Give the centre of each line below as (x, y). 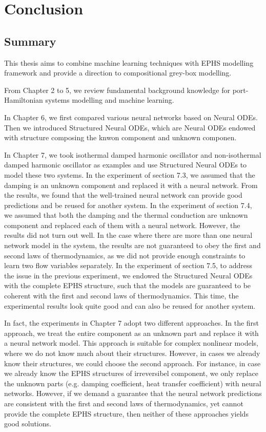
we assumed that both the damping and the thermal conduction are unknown (126, 215)
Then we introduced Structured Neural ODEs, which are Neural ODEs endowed (130, 127)
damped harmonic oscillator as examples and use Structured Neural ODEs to (126, 165)
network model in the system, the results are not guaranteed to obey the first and (132, 245)
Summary (30, 41)
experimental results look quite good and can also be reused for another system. (130, 305)
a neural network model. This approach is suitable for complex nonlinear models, (131, 343)
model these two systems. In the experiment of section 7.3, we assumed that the (130, 174)
